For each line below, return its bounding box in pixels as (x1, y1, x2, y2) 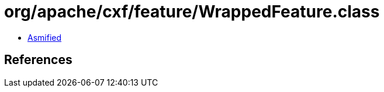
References (4, 52, 72, 68)
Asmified (27, 32, 62, 43)
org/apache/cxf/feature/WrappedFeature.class (4, 2, 380, 22)
